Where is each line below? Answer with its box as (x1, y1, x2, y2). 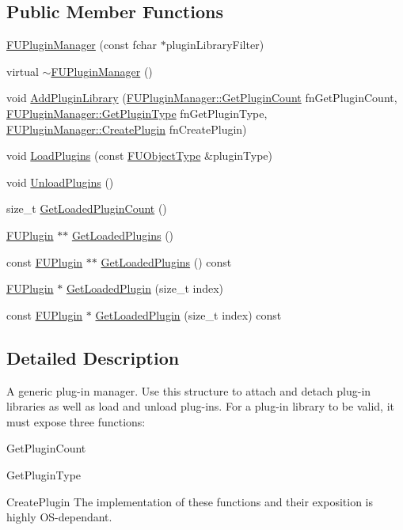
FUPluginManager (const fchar (6, 36, 157, 53)
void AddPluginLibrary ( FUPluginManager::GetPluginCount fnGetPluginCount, (6, 89, 397, 106)
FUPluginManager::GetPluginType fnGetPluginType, (6, 104, 268, 121)
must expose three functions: (6, 413, 146, 430)
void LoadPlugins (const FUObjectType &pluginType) (6, 147, 273, 164)
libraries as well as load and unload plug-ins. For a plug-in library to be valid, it (6, 398, 394, 415)
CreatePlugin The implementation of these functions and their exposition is (6, 493, 373, 509)
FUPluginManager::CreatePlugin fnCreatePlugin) (6, 120, 247, 137)
